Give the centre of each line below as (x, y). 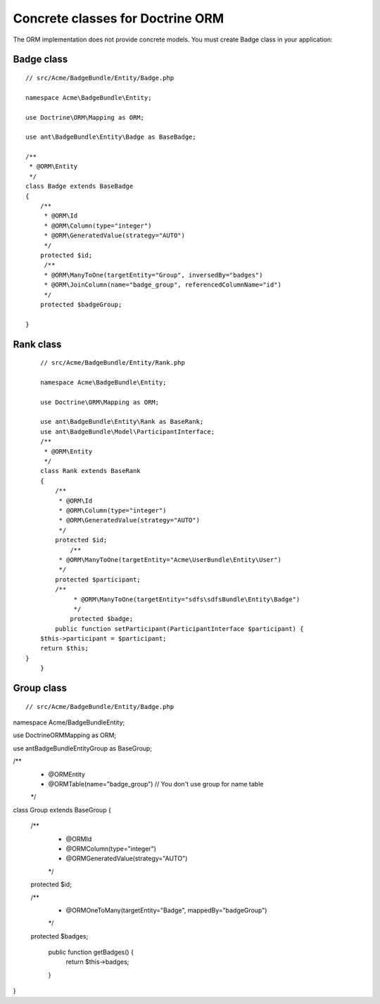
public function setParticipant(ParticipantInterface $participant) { (179, 629)
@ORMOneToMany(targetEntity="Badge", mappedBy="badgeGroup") (166, 910)
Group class (40, 688)
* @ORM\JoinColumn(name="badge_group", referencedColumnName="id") (163, 285)
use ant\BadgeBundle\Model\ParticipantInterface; (127, 432)
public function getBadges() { (91, 952)
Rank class (37, 344)
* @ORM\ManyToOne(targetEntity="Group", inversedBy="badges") (153, 275)
